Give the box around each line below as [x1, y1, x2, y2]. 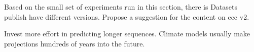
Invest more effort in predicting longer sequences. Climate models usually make [4, 28, 250, 39]
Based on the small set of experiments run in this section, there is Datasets [4, 2, 238, 12]
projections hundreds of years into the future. [4, 38, 145, 48]
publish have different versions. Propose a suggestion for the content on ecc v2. [4, 11, 249, 22]
